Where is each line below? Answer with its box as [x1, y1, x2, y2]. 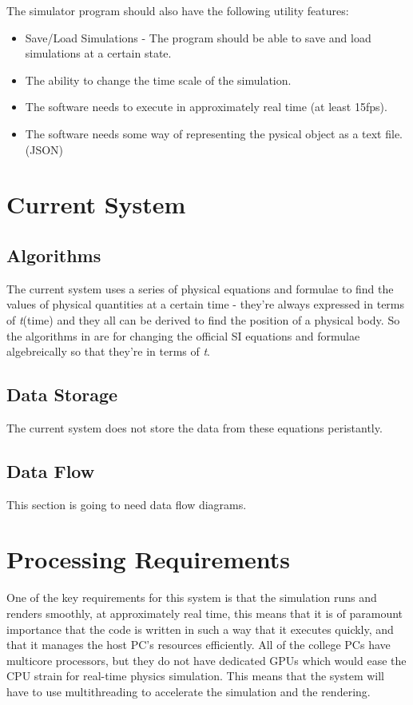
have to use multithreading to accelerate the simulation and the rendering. [6, 683, 371, 699]
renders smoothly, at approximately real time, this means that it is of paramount [6, 605, 403, 622]
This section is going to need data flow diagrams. [6, 496, 247, 512]
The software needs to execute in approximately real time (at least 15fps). [25, 98, 387, 115]
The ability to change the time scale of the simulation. [25, 71, 292, 88]
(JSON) [25, 141, 64, 157]
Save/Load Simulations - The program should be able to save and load [25, 29, 371, 46]
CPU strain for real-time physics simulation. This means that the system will [6, 667, 385, 684]
